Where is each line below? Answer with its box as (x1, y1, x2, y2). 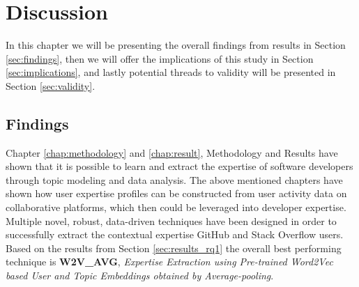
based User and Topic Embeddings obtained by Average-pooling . (6, 268, 274, 283)
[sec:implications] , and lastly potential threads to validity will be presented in (6, 65, 336, 79)
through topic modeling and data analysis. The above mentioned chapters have (6, 172, 343, 187)
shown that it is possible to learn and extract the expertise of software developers (6, 159, 353, 173)
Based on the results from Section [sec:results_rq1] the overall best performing (6, 240, 342, 255)
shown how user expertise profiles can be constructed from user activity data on (6, 186, 347, 201)
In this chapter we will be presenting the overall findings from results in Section (6, 38, 346, 52)
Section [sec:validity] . (6, 78, 96, 93)
